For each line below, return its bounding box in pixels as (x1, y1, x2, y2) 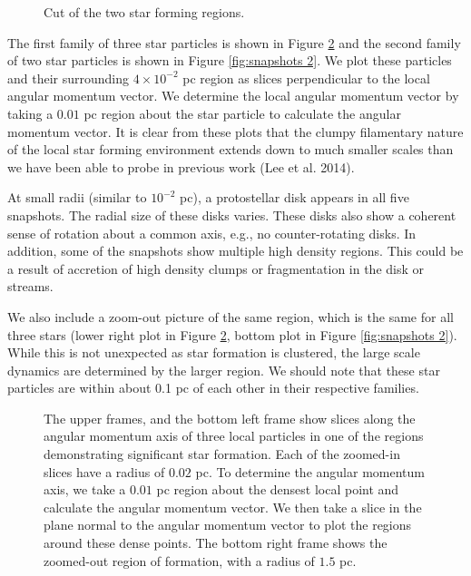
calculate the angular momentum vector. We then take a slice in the (44, 497, 422, 516)
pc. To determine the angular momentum (195, 462, 425, 481)
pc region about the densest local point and (156, 480, 399, 499)
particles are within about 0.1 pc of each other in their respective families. (7, 378, 419, 397)
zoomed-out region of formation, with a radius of (44, 551, 315, 570)
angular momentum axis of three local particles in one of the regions (44, 426, 424, 445)
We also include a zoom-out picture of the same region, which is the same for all (7, 307, 454, 326)
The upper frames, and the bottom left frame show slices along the (44, 408, 416, 427)
